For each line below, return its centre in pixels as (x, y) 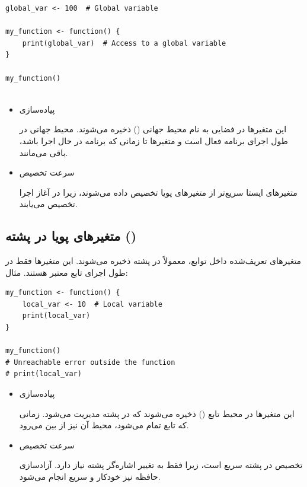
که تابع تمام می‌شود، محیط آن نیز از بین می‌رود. (104, 425)
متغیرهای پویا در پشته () (71, 236)
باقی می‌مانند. (44, 152)
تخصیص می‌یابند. (48, 204)
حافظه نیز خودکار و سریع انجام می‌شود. (90, 477)
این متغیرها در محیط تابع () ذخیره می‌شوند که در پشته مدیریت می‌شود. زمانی (157, 413)
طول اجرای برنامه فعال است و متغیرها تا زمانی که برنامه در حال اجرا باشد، (153, 140)
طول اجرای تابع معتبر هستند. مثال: (67, 272)
